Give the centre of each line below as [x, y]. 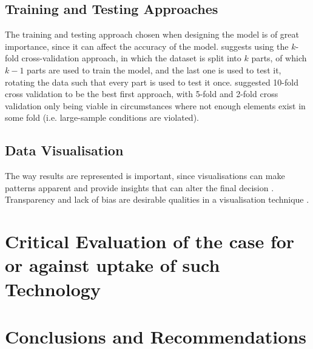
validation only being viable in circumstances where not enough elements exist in [155, 105]
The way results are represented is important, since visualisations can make [145, 176]
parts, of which [279, 58]
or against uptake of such [113, 265]
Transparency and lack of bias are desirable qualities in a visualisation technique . [157, 199]
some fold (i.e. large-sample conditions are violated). [102, 117]
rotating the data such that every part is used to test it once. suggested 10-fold [152, 82]
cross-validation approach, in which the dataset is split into [131, 58]
